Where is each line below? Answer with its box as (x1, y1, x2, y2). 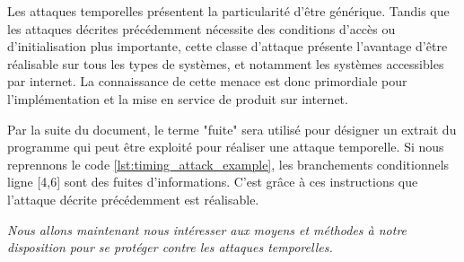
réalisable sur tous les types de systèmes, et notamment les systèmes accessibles (7, 54, 444, 73)
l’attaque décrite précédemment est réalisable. (7, 189, 259, 208)
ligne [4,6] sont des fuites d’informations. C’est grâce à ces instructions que (7, 172, 418, 191)
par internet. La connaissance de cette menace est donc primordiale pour (7, 72, 407, 91)
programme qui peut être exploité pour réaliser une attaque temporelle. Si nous (7, 137, 444, 156)
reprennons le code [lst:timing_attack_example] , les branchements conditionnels (7, 154, 450, 173)
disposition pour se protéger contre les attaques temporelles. (7, 238, 333, 257)
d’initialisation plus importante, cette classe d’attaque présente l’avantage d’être (7, 37, 448, 56)
